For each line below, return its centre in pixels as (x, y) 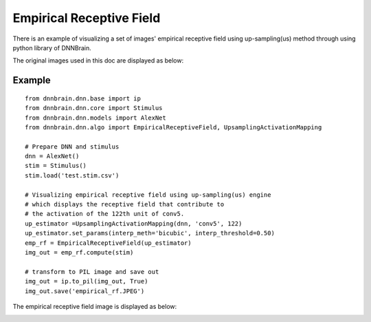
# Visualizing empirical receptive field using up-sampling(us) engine (148, 195)
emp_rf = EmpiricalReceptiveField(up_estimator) (108, 243)
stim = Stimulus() (56, 166)
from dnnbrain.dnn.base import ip (83, 98)
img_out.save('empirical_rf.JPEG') (85, 291)
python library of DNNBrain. (52, 47)
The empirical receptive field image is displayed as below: (95, 306)
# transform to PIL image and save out (92, 271)
